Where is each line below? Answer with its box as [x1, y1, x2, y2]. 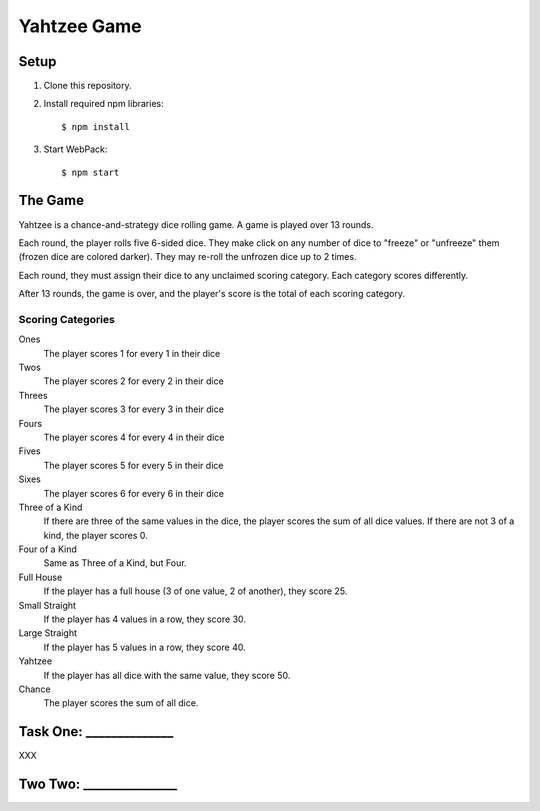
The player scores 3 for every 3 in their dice [43, 403, 225, 415]
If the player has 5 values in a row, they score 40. [43, 641, 246, 653]
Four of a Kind [18, 543, 77, 555]
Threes [18, 389, 49, 401]
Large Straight [18, 627, 78, 639]
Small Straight [18, 599, 77, 611]
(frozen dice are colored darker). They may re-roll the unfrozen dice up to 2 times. [18, 251, 357, 263]
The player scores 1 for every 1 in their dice [43, 347, 221, 359]
